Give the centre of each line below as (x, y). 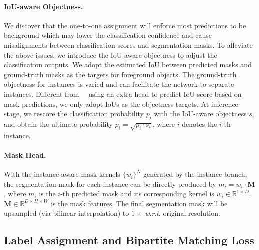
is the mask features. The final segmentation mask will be (139, 203)
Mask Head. (25, 154)
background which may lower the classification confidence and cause (108, 35)
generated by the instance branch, (195, 174)
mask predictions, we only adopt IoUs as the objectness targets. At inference (121, 104)
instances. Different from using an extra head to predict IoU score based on (123, 94)
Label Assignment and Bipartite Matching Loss (129, 240)
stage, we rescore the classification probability (74, 114)
